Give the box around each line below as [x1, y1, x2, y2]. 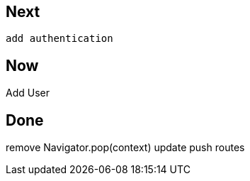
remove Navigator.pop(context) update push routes [6, 141, 245, 154]
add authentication [6, 33, 113, 45]
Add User [6, 87, 50, 99]
